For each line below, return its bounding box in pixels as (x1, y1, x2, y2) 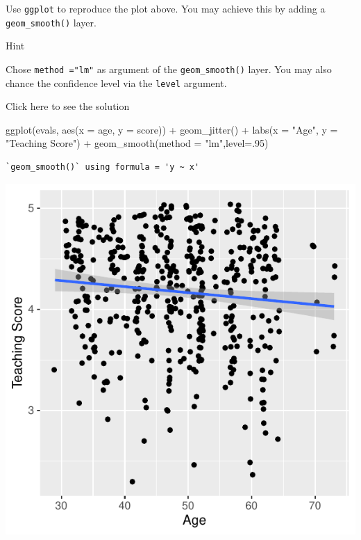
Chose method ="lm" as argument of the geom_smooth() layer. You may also (6, 61, 332, 76)
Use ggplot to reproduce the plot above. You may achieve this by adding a (6, 1, 326, 15)
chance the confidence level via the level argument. (6, 75, 227, 90)
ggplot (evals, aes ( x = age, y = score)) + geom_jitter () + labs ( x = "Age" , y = (6, 122, 338, 136)
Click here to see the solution (6, 99, 130, 113)
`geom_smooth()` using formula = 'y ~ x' (6, 162, 200, 172)
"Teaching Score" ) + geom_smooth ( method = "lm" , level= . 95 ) (6, 136, 269, 150)
